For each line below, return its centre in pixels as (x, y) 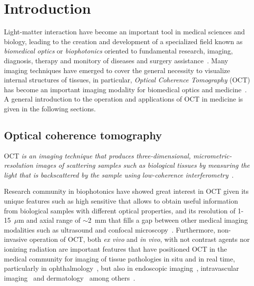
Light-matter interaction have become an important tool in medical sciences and (125, 32)
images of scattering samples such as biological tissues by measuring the (143, 165)
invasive (16, 239)
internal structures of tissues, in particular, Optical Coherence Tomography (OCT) (127, 80)
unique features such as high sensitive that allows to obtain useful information (121, 201)
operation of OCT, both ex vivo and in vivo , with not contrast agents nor (140, 239)
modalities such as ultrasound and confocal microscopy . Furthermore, (110, 229)
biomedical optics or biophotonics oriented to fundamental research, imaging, (118, 51)
